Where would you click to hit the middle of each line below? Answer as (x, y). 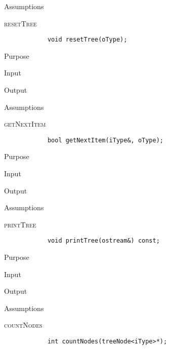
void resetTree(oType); (87, 40)
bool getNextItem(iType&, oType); (105, 140)
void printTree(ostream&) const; (103, 241)
